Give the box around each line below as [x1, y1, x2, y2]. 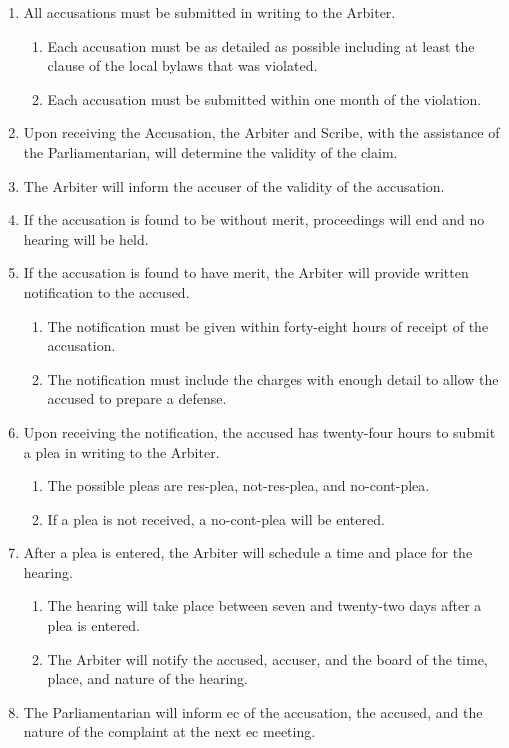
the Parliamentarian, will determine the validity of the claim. [23, 141, 398, 162]
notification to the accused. [23, 281, 190, 302]
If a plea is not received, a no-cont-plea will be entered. [47, 508, 385, 529]
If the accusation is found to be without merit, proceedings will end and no [23, 209, 485, 230]
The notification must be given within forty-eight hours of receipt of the [47, 315, 489, 336]
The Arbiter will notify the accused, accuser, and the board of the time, [47, 648, 488, 669]
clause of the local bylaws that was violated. [47, 55, 318, 76]
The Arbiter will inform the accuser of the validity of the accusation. [23, 175, 445, 196]
